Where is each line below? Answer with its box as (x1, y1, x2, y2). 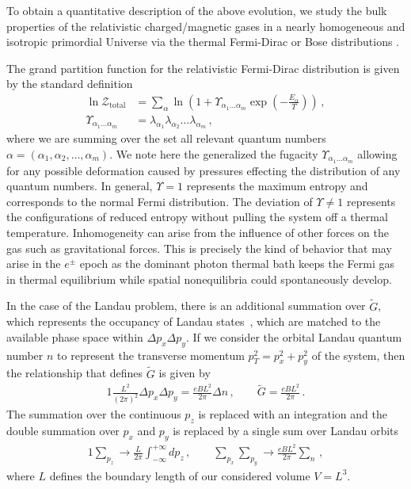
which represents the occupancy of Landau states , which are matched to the (6, 313, 381, 330)
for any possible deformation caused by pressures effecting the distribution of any (6, 162, 401, 178)
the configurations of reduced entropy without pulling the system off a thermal (6, 208, 388, 225)
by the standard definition (6, 75, 133, 92)
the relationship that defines (6, 365, 143, 381)
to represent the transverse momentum (57, 346, 245, 363)
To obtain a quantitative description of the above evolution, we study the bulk (6, 2, 387, 18)
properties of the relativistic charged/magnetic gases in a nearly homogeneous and (6, 17, 405, 34)
